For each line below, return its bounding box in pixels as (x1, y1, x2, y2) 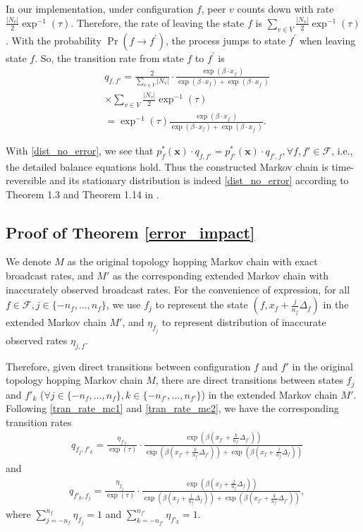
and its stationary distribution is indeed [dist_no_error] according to (49, 173, 349, 188)
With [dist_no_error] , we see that (6, 143, 154, 157)
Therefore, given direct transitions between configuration (6, 358, 251, 373)
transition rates (6, 414, 72, 429)
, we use (106, 297, 141, 312)
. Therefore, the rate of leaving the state (70, 15, 245, 30)
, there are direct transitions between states (155, 373, 343, 387)
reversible (6, 173, 47, 188)
